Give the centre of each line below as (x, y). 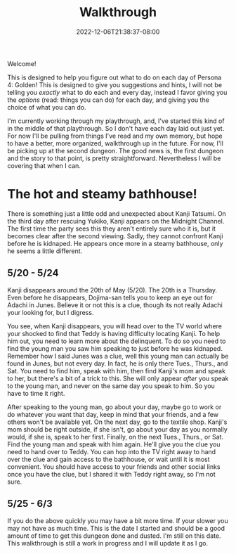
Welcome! (22, 63)
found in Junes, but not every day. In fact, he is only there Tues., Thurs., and (118, 363)
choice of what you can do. (47, 107)
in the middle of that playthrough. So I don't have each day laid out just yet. (116, 128)
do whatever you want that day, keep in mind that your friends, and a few (113, 414)
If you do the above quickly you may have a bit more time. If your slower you (118, 520)
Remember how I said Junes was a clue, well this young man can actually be (118, 356)
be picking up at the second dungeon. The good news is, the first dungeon (116, 150)
